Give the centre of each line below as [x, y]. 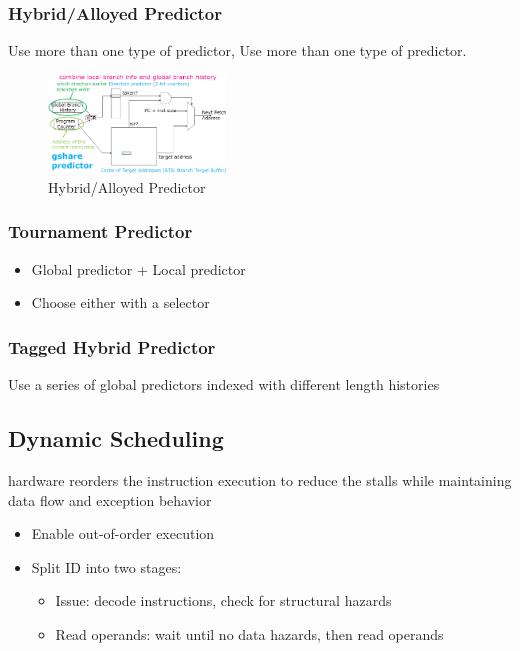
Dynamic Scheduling [116, 438]
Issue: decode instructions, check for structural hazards [223, 600]
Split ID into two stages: [106, 566]
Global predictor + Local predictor [138, 268]
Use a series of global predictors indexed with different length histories [224, 384]
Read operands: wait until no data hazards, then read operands [249, 633]
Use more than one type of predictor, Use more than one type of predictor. [237, 50]
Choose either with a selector [120, 302]
